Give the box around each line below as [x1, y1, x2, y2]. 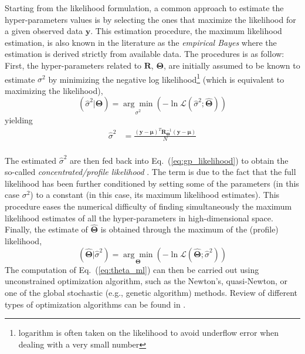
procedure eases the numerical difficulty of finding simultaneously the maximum [5, 200, 292, 212]
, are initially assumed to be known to [163, 59, 300, 71]
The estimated [5, 154, 56, 166]
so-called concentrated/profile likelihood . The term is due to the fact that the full [5, 166, 296, 178]
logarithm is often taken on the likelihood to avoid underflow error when [18, 326, 279, 339]
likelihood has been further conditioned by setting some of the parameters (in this [5, 177, 299, 189]
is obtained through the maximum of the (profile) [100, 223, 279, 235]
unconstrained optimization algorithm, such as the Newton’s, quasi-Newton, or [5, 275, 287, 287]
